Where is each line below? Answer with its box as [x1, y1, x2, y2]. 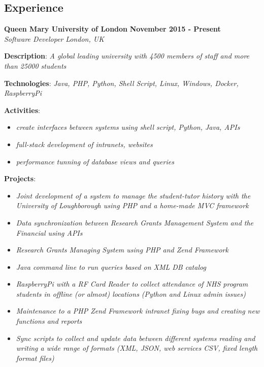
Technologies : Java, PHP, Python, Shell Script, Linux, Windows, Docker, [4, 77, 239, 88]
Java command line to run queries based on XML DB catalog [16, 261, 206, 272]
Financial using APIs [16, 227, 83, 238]
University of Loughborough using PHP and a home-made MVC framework [16, 200, 249, 211]
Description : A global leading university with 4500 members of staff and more [4, 50, 250, 61]
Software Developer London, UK [4, 33, 104, 44]
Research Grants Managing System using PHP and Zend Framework [16, 244, 228, 255]
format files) [16, 352, 54, 363]
